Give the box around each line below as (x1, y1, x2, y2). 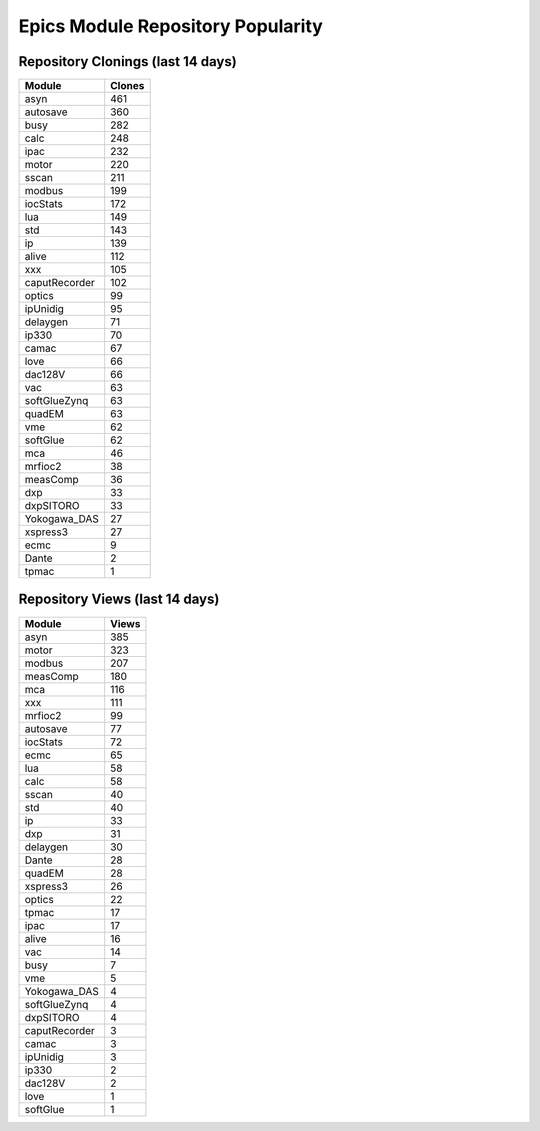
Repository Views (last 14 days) (18, 591, 220, 608)
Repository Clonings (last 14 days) (18, 53, 237, 70)
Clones (110, 79, 145, 93)
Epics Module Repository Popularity (18, 15, 324, 37)
